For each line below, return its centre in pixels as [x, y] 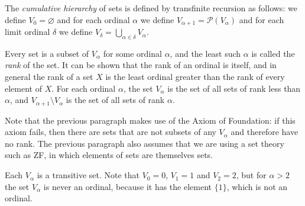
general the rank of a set [49, 77]
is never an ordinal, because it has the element [128, 186]
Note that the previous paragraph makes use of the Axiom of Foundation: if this [150, 120]
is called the [273, 53]
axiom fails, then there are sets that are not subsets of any [111, 132]
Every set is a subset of [47, 53]
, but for [251, 175]
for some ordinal [132, 53]
